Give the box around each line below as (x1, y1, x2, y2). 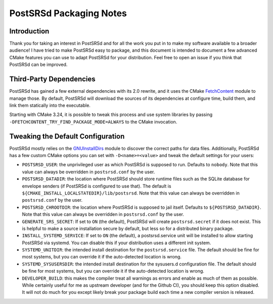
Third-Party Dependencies (9, 75, 96, 84)
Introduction (9, 27, 50, 35)
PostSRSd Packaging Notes (9, 8, 127, 19)
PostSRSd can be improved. (9, 61, 68, 68)
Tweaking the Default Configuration (9, 132, 125, 140)
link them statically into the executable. (9, 102, 91, 108)
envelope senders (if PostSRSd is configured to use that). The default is (22, 183, 171, 189)
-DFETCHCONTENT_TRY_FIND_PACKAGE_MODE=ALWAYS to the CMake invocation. (9, 119, 177, 125)
